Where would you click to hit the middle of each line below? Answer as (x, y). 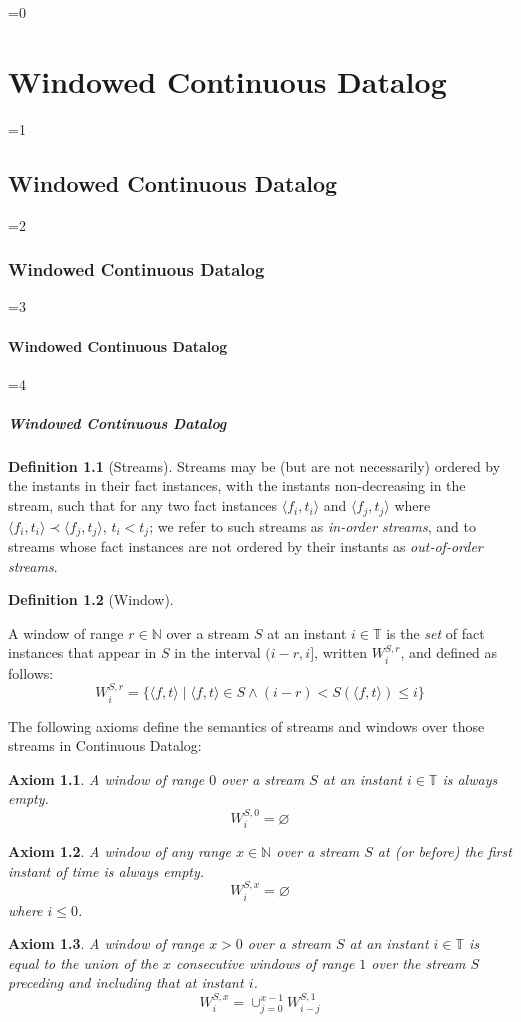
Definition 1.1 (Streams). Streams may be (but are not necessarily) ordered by (254, 465)
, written (341, 652)
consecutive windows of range (265, 962)
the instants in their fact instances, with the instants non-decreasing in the (237, 485)
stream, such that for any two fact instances (143, 505)
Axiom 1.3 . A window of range (106, 943)
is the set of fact (435, 632)
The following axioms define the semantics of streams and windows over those (246, 725)
